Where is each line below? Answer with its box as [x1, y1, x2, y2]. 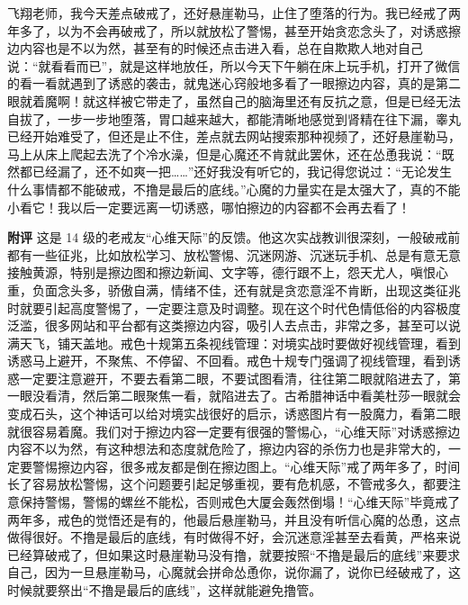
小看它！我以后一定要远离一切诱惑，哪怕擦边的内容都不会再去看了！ [7, 197, 410, 216]
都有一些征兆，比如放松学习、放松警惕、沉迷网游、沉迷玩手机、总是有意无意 [7, 245, 461, 264]
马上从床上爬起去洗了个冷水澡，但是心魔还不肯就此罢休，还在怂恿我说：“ [7, 144, 442, 163]
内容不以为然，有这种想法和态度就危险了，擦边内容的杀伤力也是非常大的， [7, 439, 448, 458]
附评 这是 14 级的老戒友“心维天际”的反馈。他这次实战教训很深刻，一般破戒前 [7, 228, 461, 247]
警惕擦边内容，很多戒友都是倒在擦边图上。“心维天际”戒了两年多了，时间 [31, 456, 461, 475]
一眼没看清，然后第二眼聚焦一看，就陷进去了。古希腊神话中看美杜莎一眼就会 [7, 386, 461, 405]
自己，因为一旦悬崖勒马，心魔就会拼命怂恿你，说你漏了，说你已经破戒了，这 [7, 563, 461, 582]
